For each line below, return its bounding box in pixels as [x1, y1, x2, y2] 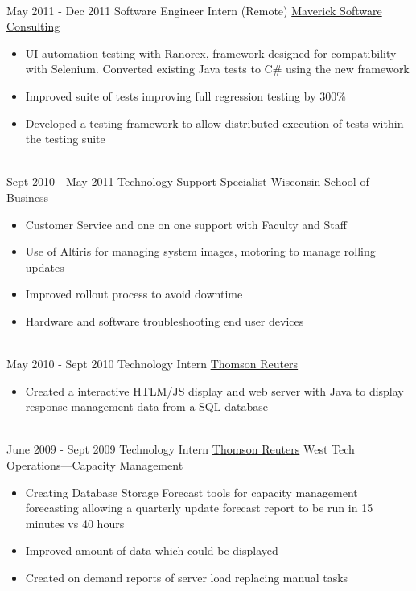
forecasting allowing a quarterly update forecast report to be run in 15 [25, 499, 373, 516]
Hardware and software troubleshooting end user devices [25, 312, 304, 329]
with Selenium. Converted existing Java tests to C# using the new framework [25, 60, 410, 77]
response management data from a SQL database [25, 398, 268, 415]
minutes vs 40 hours [25, 515, 125, 531]
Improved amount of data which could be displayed [25, 542, 278, 559]
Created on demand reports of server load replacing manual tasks [25, 569, 348, 586]
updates [25, 258, 64, 275]
